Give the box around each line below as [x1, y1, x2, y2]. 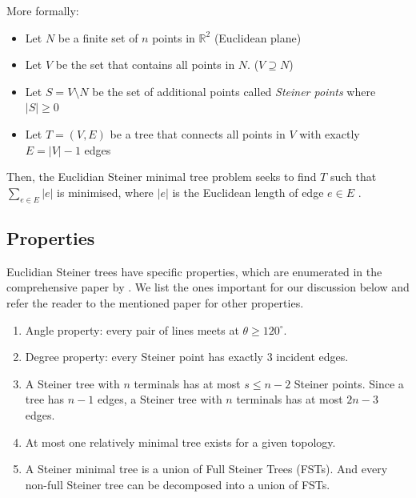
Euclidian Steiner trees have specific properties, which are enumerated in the [6, 263, 382, 279]
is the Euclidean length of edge [172, 183, 324, 200]
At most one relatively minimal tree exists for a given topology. [25, 433, 336, 450]
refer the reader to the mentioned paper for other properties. [6, 294, 304, 311]
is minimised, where [57, 183, 154, 200]
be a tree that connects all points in [110, 125, 286, 142]
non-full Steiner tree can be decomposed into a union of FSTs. [25, 476, 330, 492]
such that [330, 168, 377, 185]
